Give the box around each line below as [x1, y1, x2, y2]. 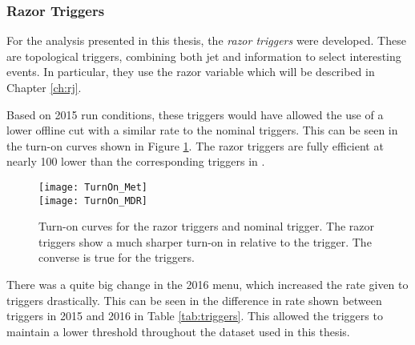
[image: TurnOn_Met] [38, 181, 148, 193]
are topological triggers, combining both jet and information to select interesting [6, 47, 401, 64]
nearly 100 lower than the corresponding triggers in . [6, 153, 265, 170]
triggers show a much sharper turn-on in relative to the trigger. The [38, 233, 372, 250]
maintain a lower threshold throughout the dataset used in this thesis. [6, 323, 350, 339]
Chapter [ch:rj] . [6, 79, 82, 95]
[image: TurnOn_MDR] [38, 195, 148, 207]
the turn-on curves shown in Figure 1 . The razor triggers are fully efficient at [6, 137, 384, 154]
